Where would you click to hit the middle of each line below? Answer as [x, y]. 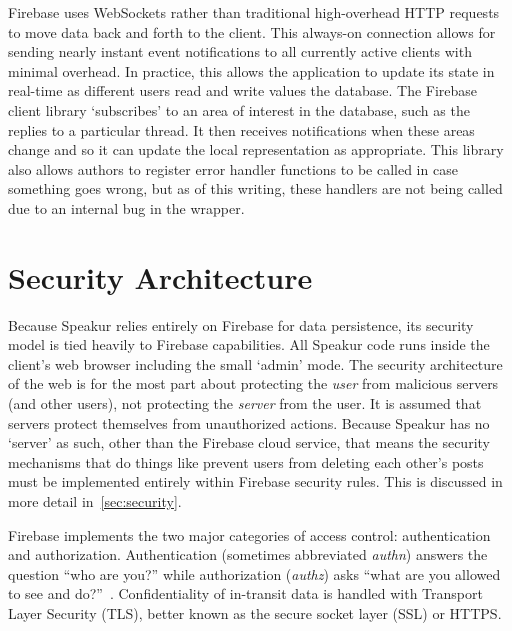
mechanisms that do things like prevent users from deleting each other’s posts [246, 461]
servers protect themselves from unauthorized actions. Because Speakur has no [249, 422]
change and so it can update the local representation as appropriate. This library [256, 149]
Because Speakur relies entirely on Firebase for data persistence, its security [241, 324]
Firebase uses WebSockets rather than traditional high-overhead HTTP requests [254, 12]
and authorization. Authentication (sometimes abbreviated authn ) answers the [248, 554]
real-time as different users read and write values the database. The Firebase [243, 90]
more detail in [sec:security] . [95, 501]
